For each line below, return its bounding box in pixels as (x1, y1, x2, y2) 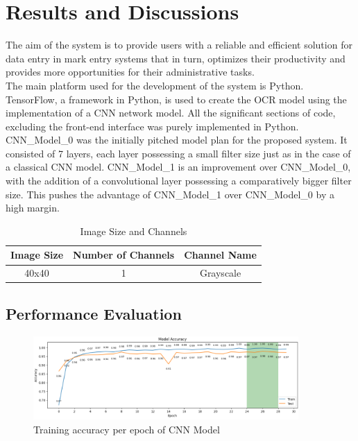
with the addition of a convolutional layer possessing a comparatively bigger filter (6, 173, 352, 188)
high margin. (6, 200, 60, 215)
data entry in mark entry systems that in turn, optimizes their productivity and (6, 51, 346, 65)
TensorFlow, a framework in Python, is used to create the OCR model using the (6, 92, 347, 106)
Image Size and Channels (80, 223, 187, 238)
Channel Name (184, 248, 257, 262)
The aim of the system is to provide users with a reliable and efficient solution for (6, 37, 352, 52)
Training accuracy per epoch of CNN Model (33, 422, 220, 436)
